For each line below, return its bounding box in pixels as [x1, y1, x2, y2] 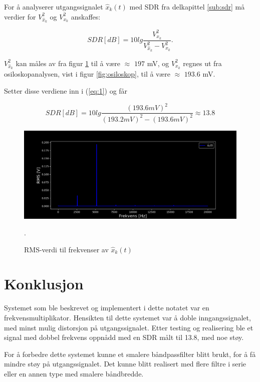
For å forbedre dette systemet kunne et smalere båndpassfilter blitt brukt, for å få [4, 348, 256, 359]
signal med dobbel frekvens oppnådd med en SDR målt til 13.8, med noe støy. [4, 332, 244, 342]
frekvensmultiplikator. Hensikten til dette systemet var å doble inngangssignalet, [4, 312, 251, 322]
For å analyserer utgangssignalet [4, 2, 103, 12]
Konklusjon [4, 273, 84, 294]
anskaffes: [71, 11, 101, 22]
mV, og [147, 58, 169, 68]
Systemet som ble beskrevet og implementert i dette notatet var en [4, 302, 209, 313]
